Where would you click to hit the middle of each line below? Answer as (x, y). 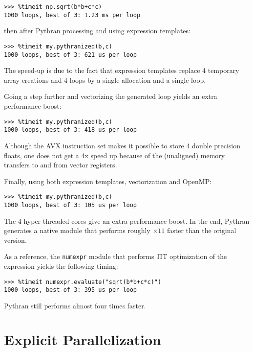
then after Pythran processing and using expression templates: (97, 31)
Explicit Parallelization (83, 339)
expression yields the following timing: (61, 266)
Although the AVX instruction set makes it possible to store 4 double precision (122, 145)
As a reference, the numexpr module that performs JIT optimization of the (116, 256)
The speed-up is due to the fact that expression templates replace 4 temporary (122, 70)
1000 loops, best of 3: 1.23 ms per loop (72, 15)
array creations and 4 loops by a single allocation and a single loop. (105, 80)
